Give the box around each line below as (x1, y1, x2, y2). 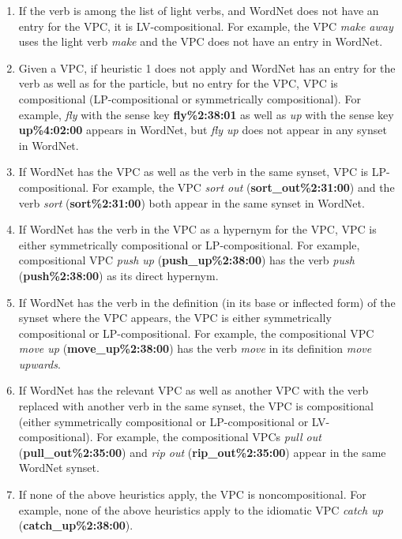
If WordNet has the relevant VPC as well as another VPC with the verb (18, 382, 369, 399)
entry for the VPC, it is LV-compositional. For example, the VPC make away (18, 17, 393, 34)
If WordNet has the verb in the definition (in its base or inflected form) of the (18, 294, 396, 310)
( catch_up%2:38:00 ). (18, 517, 133, 533)
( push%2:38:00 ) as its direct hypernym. (18, 267, 219, 283)
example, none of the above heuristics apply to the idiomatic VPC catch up (18, 501, 383, 518)
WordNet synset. (18, 459, 100, 476)
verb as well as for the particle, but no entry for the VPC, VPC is (18, 75, 338, 92)
